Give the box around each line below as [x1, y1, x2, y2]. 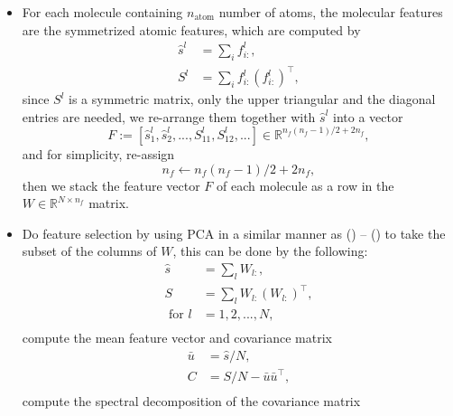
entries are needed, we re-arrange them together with [22, 107, 316, 126]
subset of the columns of [22, 241, 157, 260]
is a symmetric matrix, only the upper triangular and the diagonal [69, 90, 436, 109]
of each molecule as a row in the [217, 175, 394, 194]
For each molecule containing [22, 3, 183, 21]
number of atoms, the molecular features [218, 3, 443, 21]
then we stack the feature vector [22, 175, 200, 194]
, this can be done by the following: [172, 241, 368, 260]
